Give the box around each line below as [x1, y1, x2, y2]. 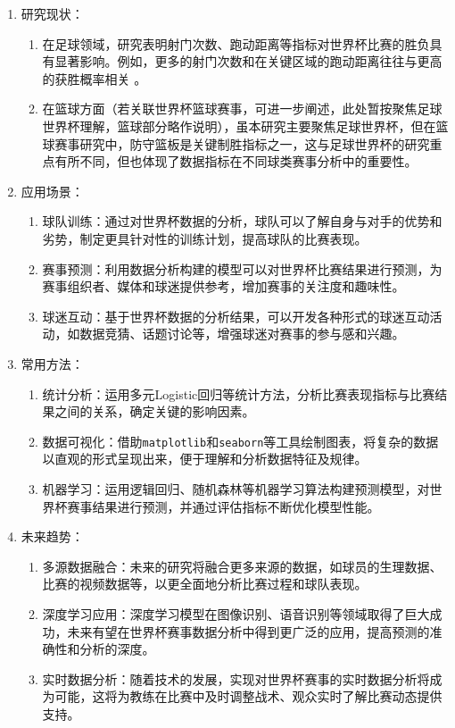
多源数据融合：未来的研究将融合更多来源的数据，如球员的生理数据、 [42, 556, 443, 575]
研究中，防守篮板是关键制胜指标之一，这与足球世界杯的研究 [79, 134, 430, 153]
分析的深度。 [79, 640, 155, 658]
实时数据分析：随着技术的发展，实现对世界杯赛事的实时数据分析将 [42, 669, 430, 688]
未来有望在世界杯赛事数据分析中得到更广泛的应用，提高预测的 [67, 622, 430, 640]
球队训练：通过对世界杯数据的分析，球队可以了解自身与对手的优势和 [42, 212, 443, 230]
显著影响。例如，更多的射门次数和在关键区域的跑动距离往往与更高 [54, 52, 443, 71]
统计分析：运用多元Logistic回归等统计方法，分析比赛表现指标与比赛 [42, 384, 435, 403]
